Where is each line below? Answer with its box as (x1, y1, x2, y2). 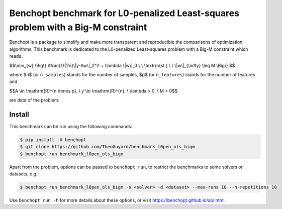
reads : (9, 53, 24, 59)
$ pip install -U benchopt (20, 137, 86, 143)
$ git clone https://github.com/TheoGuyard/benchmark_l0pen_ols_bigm (20, 144, 195, 150)
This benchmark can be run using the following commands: (9, 123, 133, 129)
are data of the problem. (9, 97, 60, 103)
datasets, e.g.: (9, 171, 39, 177)
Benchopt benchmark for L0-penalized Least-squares (9, 8, 240, 19)
